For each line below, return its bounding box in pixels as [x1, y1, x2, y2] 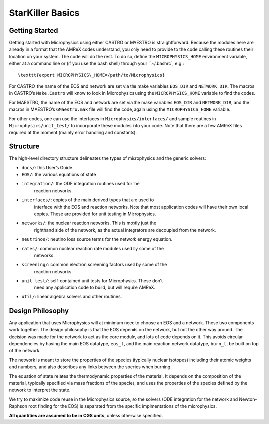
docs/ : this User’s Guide [21, 164, 72, 170]
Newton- [239, 396, 257, 402]
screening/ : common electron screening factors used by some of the [21, 262, 167, 268]
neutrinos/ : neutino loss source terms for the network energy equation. [21, 236, 173, 242]
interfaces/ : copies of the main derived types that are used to [21, 197, 154, 203]
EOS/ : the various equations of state [21, 172, 96, 178]
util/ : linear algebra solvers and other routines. [21, 293, 122, 299]
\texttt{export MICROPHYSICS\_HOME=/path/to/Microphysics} [18, 72, 165, 78]
